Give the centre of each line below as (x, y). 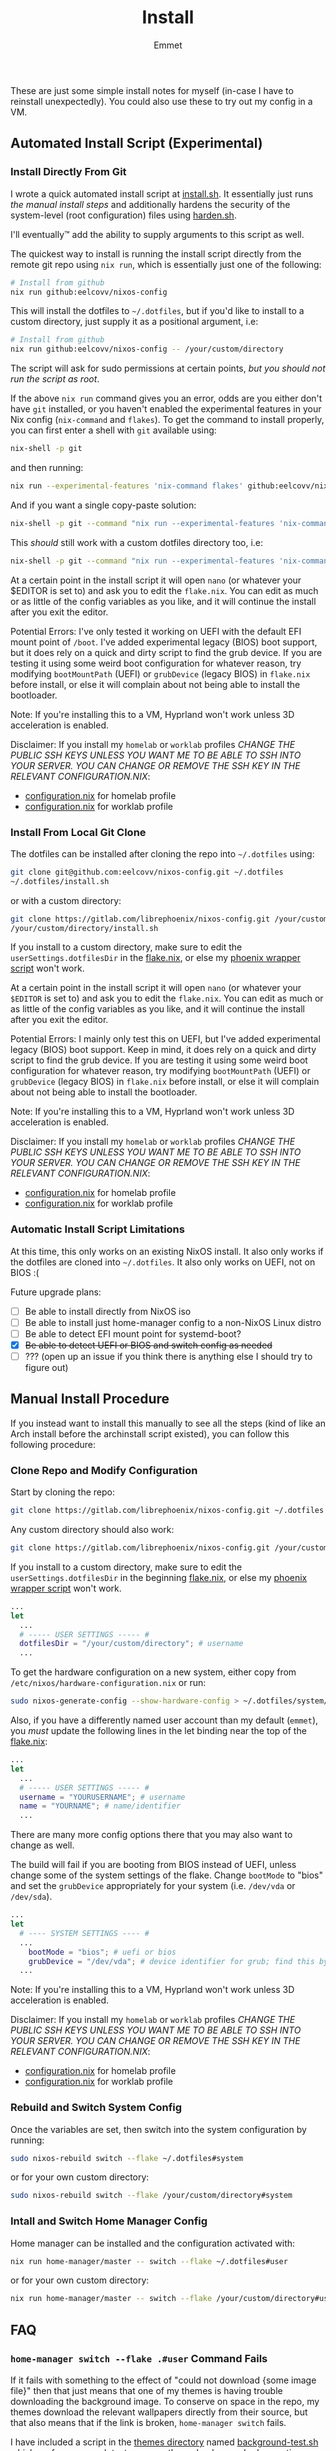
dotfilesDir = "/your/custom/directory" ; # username (131, 1644)
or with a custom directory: (66, 900)
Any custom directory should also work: (92, 1530)
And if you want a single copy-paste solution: (103, 505)
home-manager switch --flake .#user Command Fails (139, 2358)
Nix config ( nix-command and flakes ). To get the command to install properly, (167, 420)
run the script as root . (55, 379)
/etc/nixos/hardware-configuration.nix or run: (108, 1683)
